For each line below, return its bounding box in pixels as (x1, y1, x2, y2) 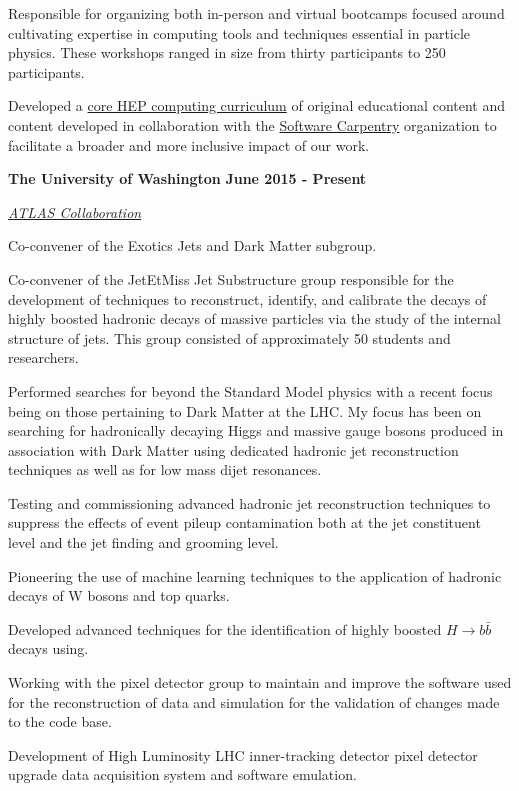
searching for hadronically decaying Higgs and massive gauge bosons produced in (8, 420, 504, 441)
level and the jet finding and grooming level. (8, 532, 279, 553)
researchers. (8, 347, 79, 368)
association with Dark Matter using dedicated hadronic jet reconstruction (8, 439, 459, 460)
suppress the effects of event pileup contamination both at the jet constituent (8, 512, 481, 533)
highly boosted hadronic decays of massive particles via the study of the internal (8, 308, 501, 329)
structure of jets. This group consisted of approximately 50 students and (8, 327, 451, 348)
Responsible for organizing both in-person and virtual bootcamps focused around (8, 3, 505, 23)
